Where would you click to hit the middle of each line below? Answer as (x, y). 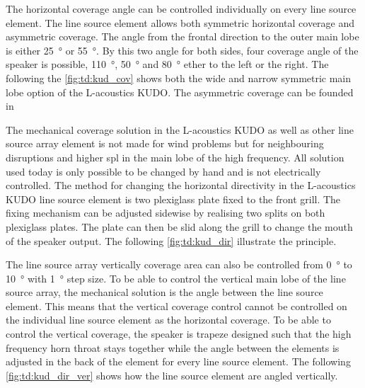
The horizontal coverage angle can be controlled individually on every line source (181, 8)
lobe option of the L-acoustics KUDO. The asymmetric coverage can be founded (180, 92)
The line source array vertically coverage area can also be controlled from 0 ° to (179, 264)
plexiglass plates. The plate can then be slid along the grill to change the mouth (179, 226)
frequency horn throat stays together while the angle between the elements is (173, 347)
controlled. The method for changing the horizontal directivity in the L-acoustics (181, 185)
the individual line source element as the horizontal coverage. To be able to (168, 320)
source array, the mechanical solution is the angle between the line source (164, 292)
